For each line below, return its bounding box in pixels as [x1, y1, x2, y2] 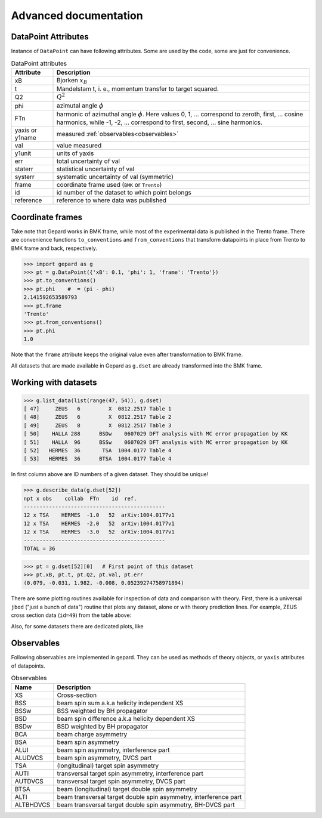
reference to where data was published [56, 196, 167, 205]
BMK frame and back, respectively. [11, 245, 98, 252]
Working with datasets [11, 378, 98, 388]
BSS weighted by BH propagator [57, 706, 148, 715]
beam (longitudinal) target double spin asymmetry [57, 785, 197, 793]
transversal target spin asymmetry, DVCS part [57, 777, 185, 785]
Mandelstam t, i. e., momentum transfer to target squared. [56, 85, 219, 93]
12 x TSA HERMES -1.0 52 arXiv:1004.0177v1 [23, 512, 175, 518]
